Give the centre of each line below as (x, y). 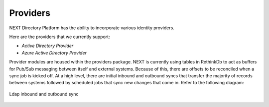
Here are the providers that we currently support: (60, 37)
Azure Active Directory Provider (54, 53)
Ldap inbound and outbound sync (44, 94)
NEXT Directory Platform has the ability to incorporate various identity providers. (92, 28)
